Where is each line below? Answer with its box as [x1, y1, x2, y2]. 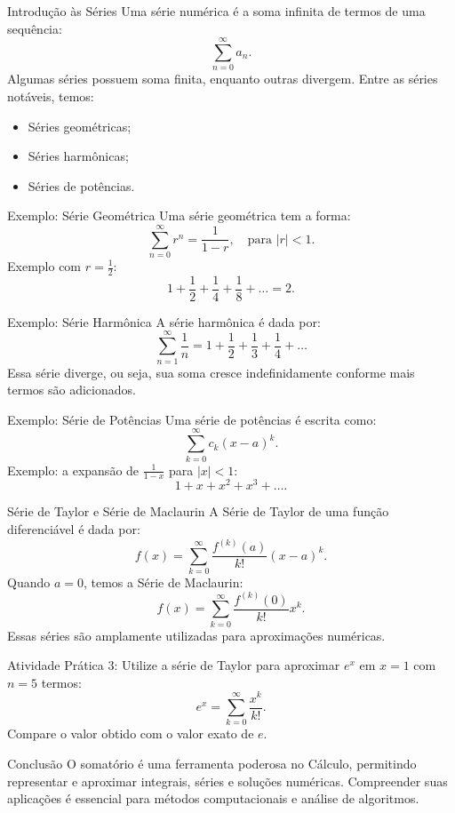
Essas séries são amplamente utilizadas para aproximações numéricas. [7, 626, 386, 644]
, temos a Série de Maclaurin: [83, 572, 243, 591]
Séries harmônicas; [28, 147, 129, 165]
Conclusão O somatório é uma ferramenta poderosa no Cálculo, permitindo [7, 753, 417, 772]
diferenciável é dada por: [7, 520, 140, 538]
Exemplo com [7, 257, 82, 275]
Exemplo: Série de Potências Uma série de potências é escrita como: [7, 410, 377, 428]
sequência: [7, 19, 62, 37]
